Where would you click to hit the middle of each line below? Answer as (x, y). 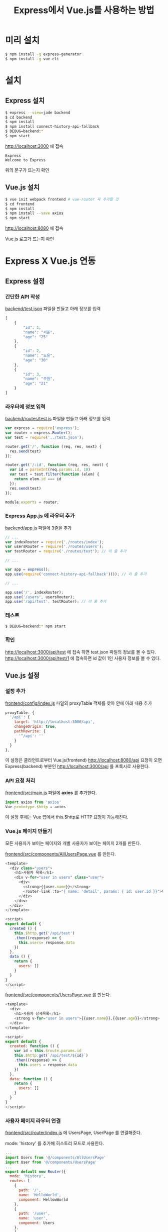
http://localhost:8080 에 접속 (34, 228)
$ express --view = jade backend (38, 113)
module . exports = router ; (32, 502)
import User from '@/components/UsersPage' (51, 1162)
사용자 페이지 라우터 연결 (33, 1120)
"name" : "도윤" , (39, 355)
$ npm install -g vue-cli (32, 59)
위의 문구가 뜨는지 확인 (27, 170)
